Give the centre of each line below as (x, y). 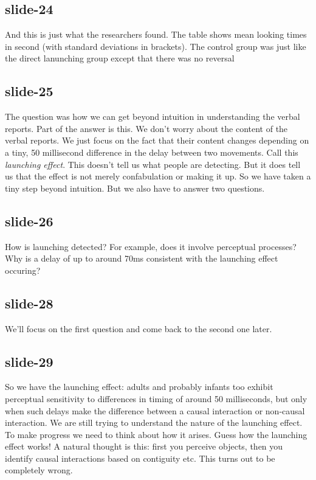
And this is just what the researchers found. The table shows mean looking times (156, 34)
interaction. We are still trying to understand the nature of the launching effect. (154, 423)
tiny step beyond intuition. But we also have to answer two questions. (135, 188)
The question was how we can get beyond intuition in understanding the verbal (153, 117)
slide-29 (29, 361)
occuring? (23, 270)
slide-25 (29, 91)
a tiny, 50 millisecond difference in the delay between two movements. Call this (152, 152)
